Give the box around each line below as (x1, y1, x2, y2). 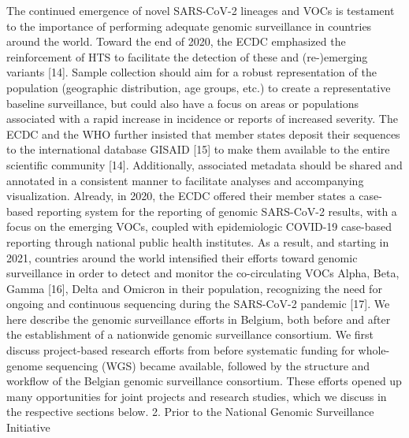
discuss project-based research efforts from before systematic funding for (6, 342, 355, 358)
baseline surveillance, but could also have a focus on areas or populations (6, 95, 359, 111)
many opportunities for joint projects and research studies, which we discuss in (6, 388, 387, 404)
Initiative (6, 419, 50, 436)
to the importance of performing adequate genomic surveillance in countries (6, 17, 372, 34)
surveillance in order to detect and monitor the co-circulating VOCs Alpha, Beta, (6, 265, 400, 281)
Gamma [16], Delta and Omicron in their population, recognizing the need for (6, 280, 382, 296)
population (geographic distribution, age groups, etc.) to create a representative (6, 79, 391, 95)
